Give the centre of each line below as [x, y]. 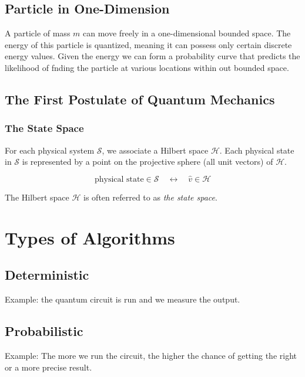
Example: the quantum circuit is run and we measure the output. [123, 299]
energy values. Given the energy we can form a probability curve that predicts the [152, 56]
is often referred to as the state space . [150, 197]
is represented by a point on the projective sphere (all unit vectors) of [148, 162]
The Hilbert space [37, 197]
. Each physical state [257, 150]
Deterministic [47, 275]
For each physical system [50, 150]
